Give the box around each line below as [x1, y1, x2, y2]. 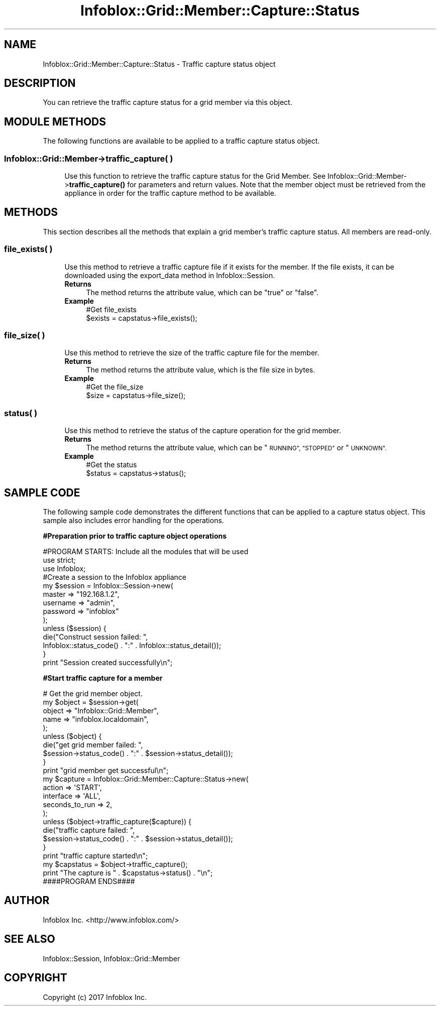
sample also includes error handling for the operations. [43, 516, 224, 525]
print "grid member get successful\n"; [43, 766, 169, 775]
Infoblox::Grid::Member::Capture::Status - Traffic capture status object [43, 59, 276, 68]
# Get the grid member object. [43, 689, 143, 698]
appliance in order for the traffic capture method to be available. [64, 189, 276, 198]
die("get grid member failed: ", [43, 740, 143, 749]
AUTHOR [4, 894, 50, 907]
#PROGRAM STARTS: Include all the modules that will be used [43, 547, 249, 556]
